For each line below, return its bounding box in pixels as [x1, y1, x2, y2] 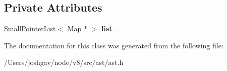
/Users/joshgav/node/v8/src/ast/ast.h [4, 57, 124, 67]
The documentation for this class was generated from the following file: [4, 40, 223, 50]
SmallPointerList [4, 23, 56, 34]
